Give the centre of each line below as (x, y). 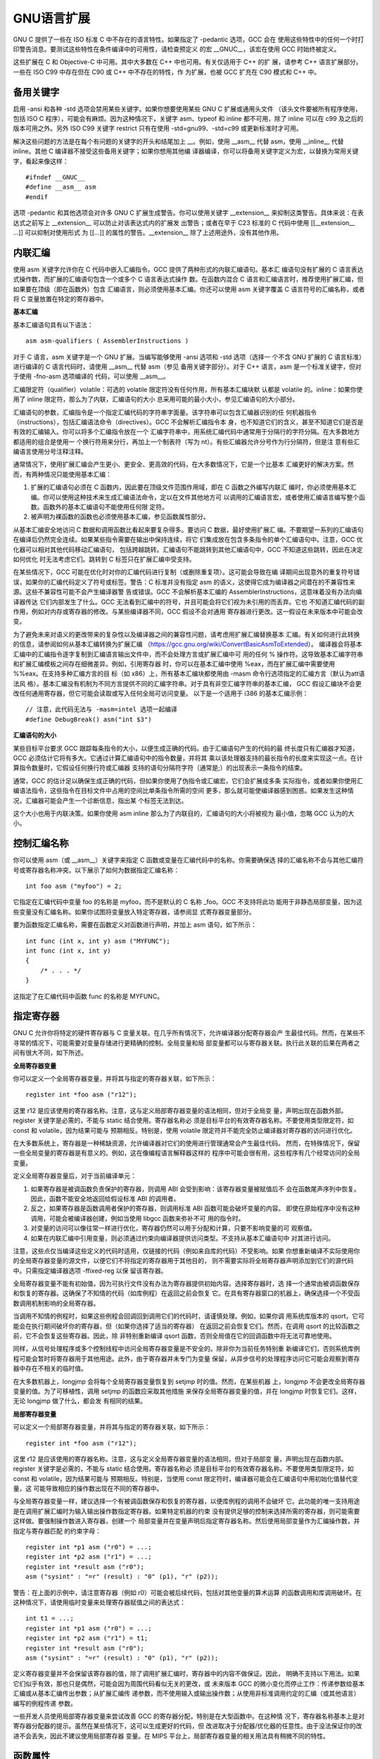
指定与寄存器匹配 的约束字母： (57, 1531)
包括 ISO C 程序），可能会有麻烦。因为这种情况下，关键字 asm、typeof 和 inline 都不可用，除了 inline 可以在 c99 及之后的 (188, 119)
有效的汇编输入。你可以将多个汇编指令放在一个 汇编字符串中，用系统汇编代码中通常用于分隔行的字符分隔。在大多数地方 (186, 432)
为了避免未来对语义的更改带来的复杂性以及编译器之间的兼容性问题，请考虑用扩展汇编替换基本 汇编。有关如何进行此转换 (186, 634)
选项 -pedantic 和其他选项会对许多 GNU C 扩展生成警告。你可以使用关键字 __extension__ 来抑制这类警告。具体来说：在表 (188, 213)
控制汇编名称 (41, 843)
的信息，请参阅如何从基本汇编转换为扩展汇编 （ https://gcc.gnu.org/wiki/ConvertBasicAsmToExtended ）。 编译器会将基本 (188, 644)
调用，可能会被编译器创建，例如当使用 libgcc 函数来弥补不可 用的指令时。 (138, 1218)
